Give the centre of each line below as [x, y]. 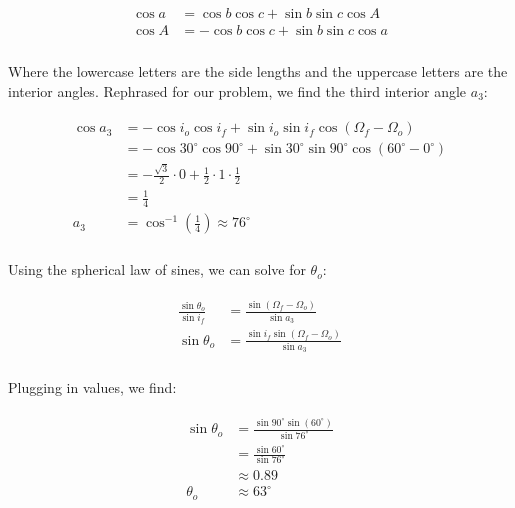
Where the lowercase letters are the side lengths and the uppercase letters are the [258, 71]
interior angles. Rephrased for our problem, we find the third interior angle [237, 90]
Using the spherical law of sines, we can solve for [157, 269]
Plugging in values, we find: [92, 387]
